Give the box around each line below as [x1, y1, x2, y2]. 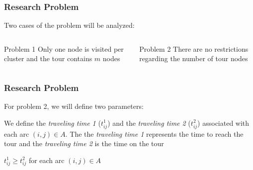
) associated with [197, 117, 250, 128]
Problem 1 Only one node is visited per [4, 43, 124, 54]
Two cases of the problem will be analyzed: [4, 20, 135, 30]
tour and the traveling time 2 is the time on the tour [4, 138, 164, 149]
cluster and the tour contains [4, 53, 92, 64]
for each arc [28, 155, 65, 165]
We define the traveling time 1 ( [4, 117, 101, 128]
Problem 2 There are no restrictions [139, 43, 249, 54]
